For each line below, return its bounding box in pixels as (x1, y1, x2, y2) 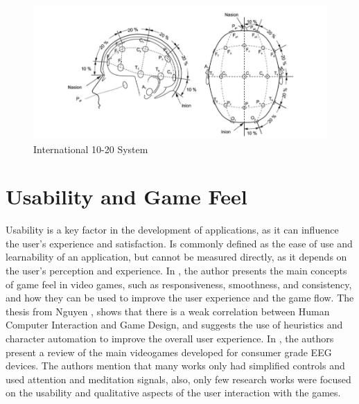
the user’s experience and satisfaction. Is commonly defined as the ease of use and (6, 236, 353, 250)
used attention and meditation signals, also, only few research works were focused (6, 371, 351, 386)
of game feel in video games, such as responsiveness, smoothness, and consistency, (6, 276, 352, 291)
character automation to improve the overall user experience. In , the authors (6, 331, 334, 345)
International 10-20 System (33, 141, 148, 156)
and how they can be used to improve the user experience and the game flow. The (6, 290, 354, 305)
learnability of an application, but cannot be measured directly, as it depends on (6, 249, 347, 264)
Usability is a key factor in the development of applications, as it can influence (6, 222, 339, 237)
